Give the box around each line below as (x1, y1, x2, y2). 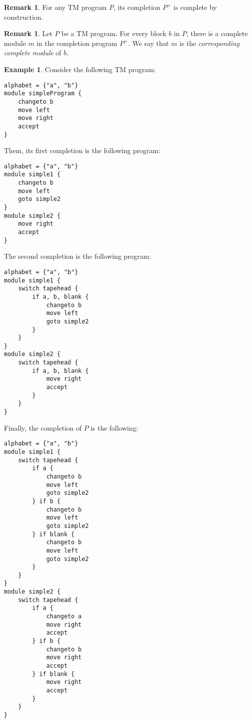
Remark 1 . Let (4, 28, 53, 39)
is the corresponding (180, 38, 240, 48)
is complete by (173, 2, 217, 12)
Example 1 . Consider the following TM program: (4, 64, 156, 74)
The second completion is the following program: (4, 251, 151, 261)
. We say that (128, 38, 169, 48)
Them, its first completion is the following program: (4, 145, 160, 156)
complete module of (4, 47, 62, 58)
